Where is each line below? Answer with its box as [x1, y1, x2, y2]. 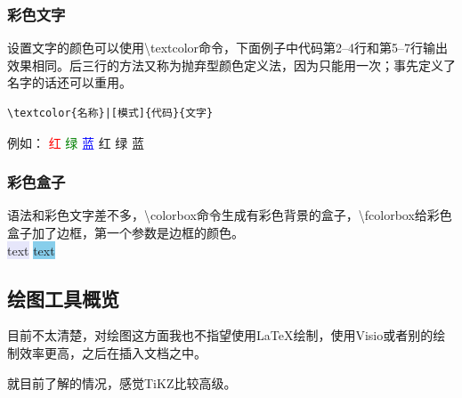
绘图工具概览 [7, 284, 119, 312]
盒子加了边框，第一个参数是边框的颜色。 [7, 223, 244, 241]
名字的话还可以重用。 [7, 73, 132, 92]
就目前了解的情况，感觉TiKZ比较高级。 [7, 373, 237, 392]
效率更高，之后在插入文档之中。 [19, 343, 207, 361]
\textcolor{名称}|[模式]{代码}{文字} [7, 107, 214, 119]
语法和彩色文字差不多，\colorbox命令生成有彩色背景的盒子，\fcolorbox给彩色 [7, 206, 452, 224]
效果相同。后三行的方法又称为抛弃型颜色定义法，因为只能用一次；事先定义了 [7, 55, 456, 74]
